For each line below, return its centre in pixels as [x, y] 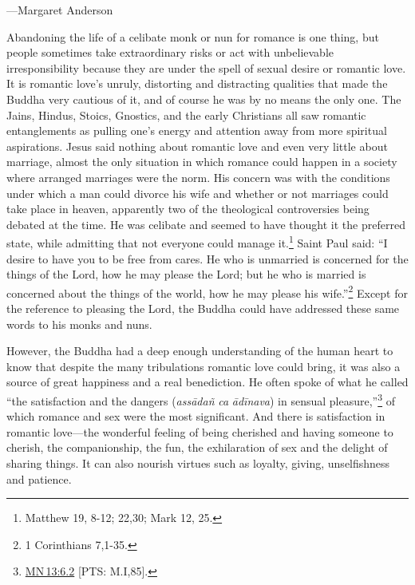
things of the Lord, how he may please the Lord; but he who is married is [186, 274]
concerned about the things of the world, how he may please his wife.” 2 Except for [207, 291]
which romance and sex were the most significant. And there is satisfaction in [196, 416]
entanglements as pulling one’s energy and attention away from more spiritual [197, 130]
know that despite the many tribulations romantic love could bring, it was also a [204, 366]
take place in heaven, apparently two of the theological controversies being [188, 209]
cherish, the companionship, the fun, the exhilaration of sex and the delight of [197, 447]
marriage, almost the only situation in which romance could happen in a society [202, 162]
